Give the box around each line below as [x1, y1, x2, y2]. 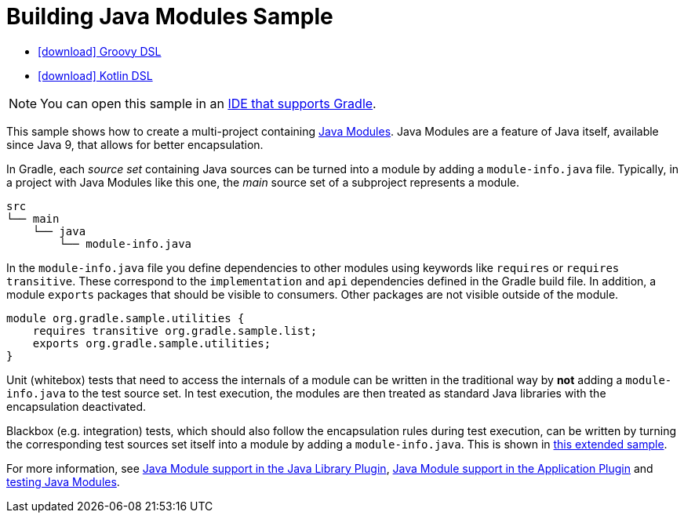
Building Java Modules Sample [6, 3, 333, 30]
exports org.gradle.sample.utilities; [32, 336, 271, 350]
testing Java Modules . [6, 474, 120, 488]
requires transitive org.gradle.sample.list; [32, 324, 318, 337]
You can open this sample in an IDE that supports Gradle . [40, 95, 377, 111]
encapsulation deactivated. [6, 399, 147, 413]
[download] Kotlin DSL [38, 68, 153, 82]
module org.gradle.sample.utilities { [6, 311, 245, 325]
